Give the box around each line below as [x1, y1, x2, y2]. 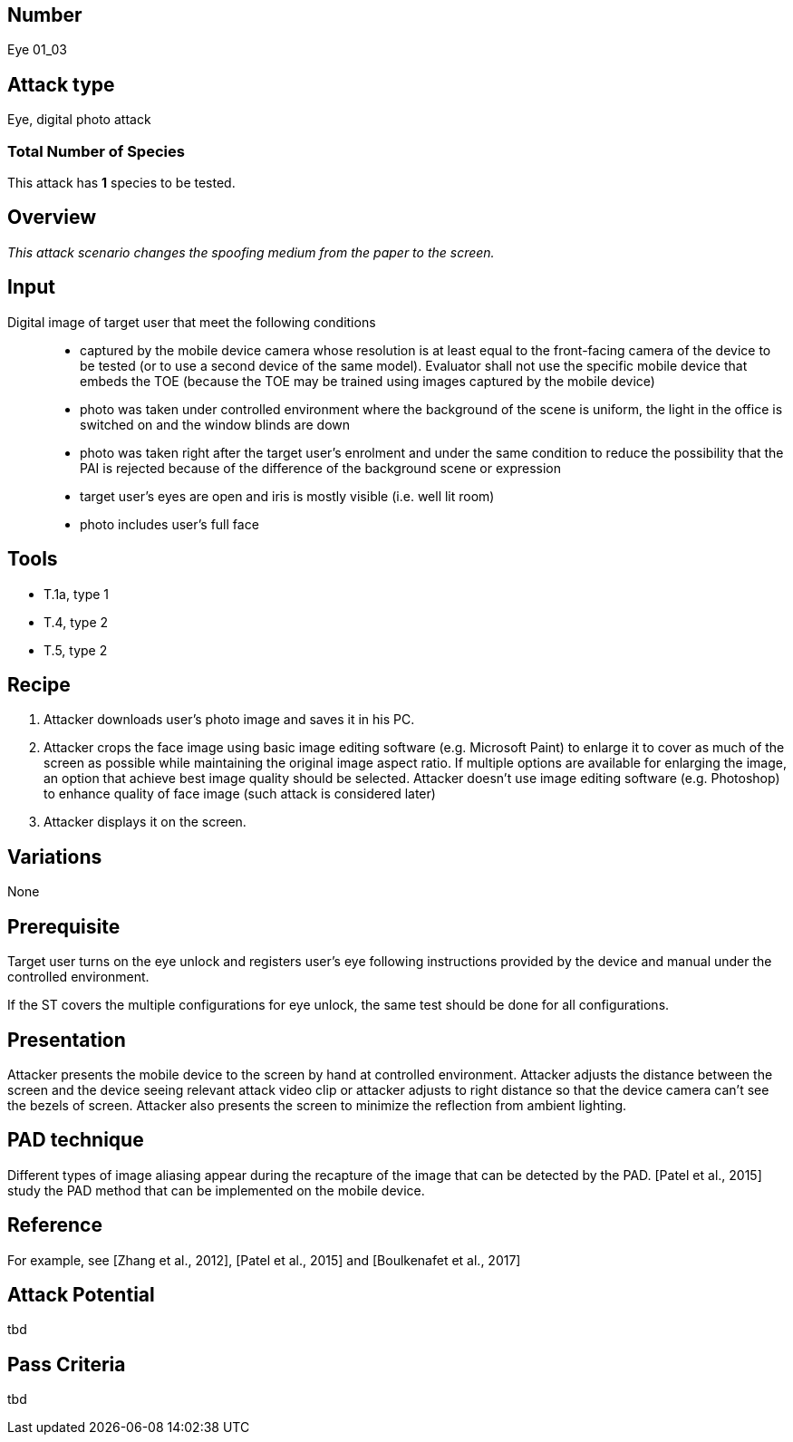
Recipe [7, 673, 71, 696]
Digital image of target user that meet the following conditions [7, 314, 376, 330]
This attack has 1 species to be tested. [7, 175, 236, 191]
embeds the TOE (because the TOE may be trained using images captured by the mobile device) [80, 373, 655, 389]
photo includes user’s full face [80, 516, 259, 532]
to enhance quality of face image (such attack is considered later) [44, 786, 436, 802]
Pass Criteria [7, 1352, 126, 1376]
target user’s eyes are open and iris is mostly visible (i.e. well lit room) [80, 488, 495, 504]
